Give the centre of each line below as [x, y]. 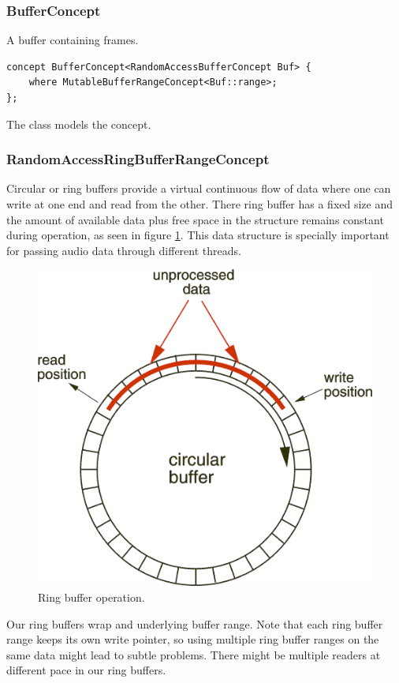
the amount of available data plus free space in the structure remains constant [195, 219]
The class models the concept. [79, 124]
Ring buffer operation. [91, 597]
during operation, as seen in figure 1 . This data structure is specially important [198, 235]
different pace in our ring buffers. [86, 670]
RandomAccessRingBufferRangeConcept [138, 159]
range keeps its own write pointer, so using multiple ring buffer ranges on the [193, 639]
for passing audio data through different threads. [124, 250]
